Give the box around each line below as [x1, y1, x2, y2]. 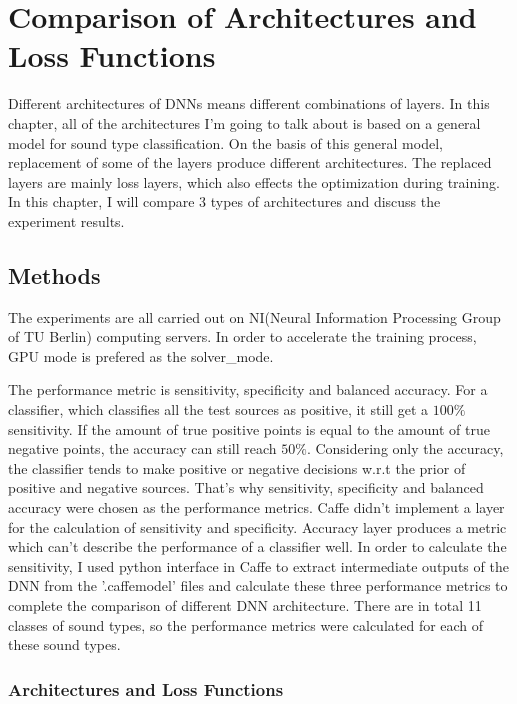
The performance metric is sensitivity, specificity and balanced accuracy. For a [8, 379, 488, 400]
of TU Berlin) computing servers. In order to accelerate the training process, [8, 326, 477, 347]
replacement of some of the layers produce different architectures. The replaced [8, 152, 492, 173]
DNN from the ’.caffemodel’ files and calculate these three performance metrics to [8, 575, 508, 596]
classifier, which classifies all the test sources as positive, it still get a [8, 399, 429, 420]
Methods [8, 259, 101, 290]
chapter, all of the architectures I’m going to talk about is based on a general [8, 112, 481, 133]
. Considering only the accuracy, [306, 438, 504, 459]
